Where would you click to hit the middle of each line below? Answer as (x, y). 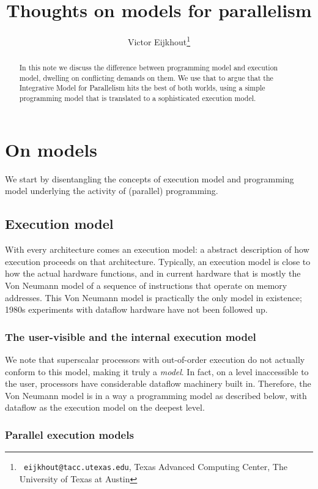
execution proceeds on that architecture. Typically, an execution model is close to (158, 261)
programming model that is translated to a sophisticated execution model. (138, 98)
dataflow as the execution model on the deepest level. (105, 407)
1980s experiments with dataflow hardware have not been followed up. (136, 309)
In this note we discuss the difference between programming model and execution (149, 68)
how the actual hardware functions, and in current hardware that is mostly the (153, 273)
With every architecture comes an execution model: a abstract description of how (157, 249)
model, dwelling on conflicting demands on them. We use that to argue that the (146, 77)
